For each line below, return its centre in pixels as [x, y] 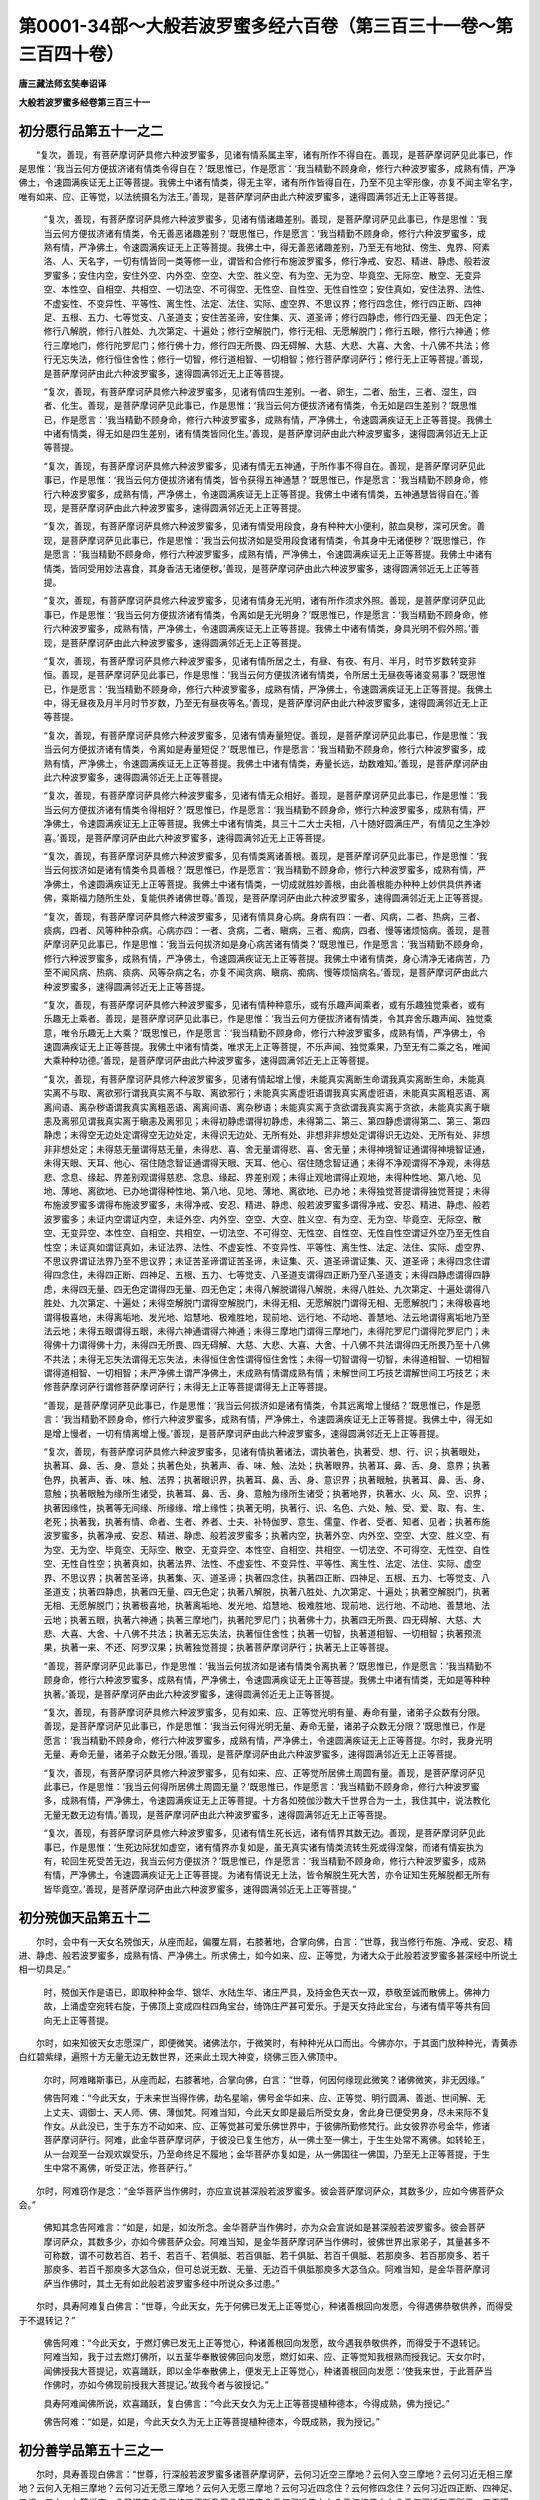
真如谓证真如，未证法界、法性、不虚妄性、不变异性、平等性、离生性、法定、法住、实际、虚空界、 [288, 1247]
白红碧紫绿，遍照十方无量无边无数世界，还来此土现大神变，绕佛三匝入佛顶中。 [180, 2057]
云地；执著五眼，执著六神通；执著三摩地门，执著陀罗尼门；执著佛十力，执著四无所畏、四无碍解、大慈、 [258, 1619]
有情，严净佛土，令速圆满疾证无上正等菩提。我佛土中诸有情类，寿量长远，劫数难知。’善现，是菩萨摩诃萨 [265, 763]
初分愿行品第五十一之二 [91, 130]
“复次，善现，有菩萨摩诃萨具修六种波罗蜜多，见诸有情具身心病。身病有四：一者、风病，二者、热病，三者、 [264, 916]
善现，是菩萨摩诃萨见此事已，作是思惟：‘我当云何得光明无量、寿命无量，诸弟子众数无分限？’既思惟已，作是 [265, 1726]
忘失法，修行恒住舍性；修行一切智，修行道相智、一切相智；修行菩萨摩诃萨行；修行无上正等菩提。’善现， [274, 359]
